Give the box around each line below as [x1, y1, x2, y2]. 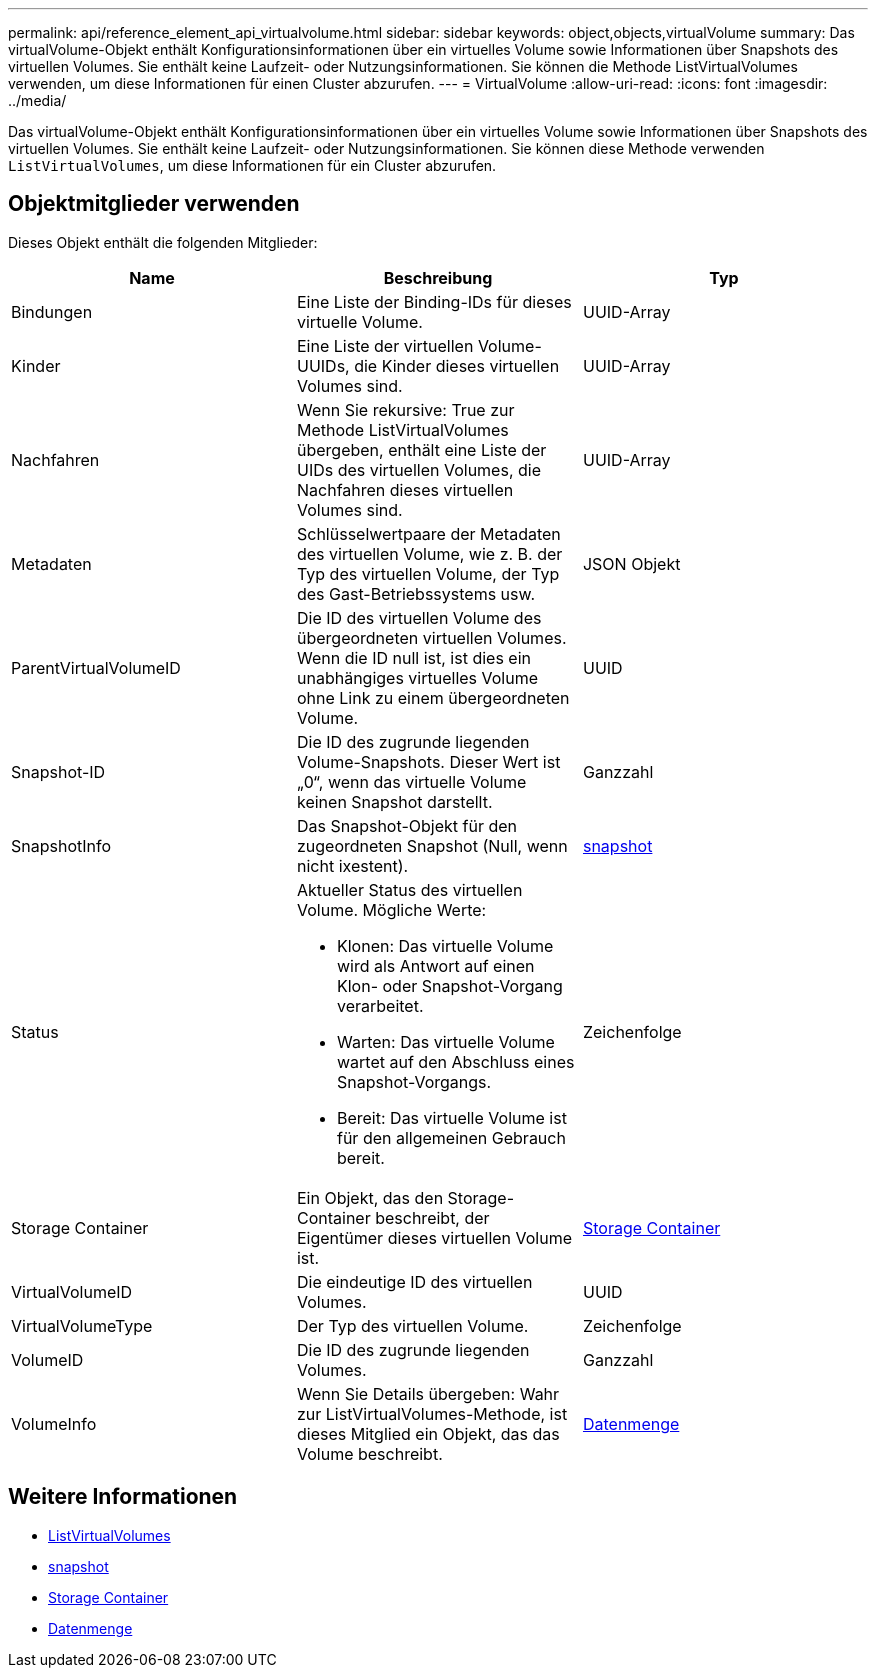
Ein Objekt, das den [296, 1187, 444, 1208]
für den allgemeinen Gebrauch [336, 1127, 566, 1148]
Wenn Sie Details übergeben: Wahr [296, 1383, 560, 1404]
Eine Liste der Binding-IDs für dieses [296, 291, 572, 312]
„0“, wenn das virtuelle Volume [296, 771, 527, 792]
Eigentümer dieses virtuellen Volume [296, 1227, 573, 1248]
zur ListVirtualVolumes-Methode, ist [296, 1403, 568, 1424]
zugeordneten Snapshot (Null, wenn [296, 835, 568, 856]
